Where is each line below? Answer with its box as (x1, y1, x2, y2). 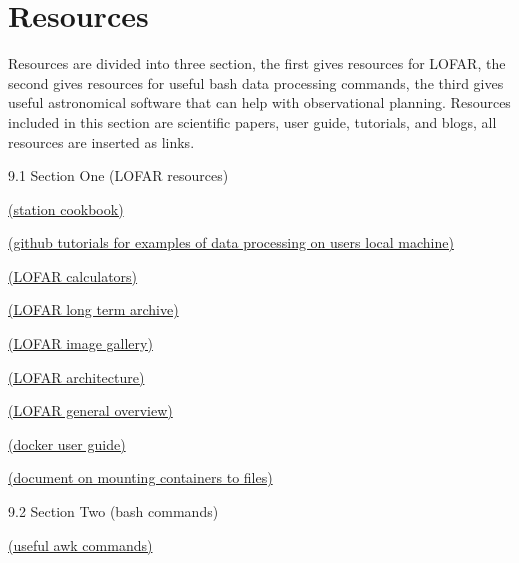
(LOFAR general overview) (8, 400, 173, 421)
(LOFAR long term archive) (8, 299, 179, 320)
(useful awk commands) (8, 534, 153, 555)
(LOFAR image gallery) (8, 333, 153, 354)
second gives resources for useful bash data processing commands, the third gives (8, 72, 504, 93)
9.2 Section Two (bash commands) (8, 501, 219, 522)
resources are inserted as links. (8, 131, 195, 152)
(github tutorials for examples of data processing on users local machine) (8, 232, 454, 253)
